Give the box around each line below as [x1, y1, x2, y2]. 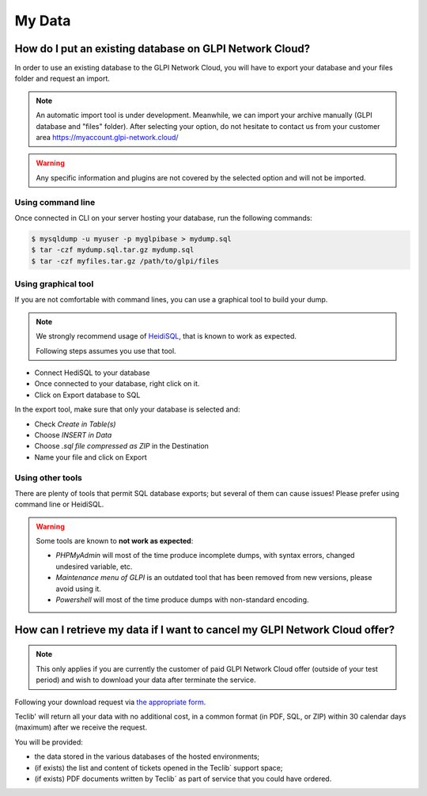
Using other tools [14, 472, 82, 483]
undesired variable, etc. [55, 562, 133, 571]
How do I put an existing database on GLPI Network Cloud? [14, 42, 311, 55]
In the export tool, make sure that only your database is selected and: [14, 404, 240, 415]
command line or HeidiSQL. [14, 499, 104, 510]
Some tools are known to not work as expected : [36, 536, 194, 546]
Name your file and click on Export [34, 452, 148, 462]
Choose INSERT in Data [34, 430, 112, 439]
